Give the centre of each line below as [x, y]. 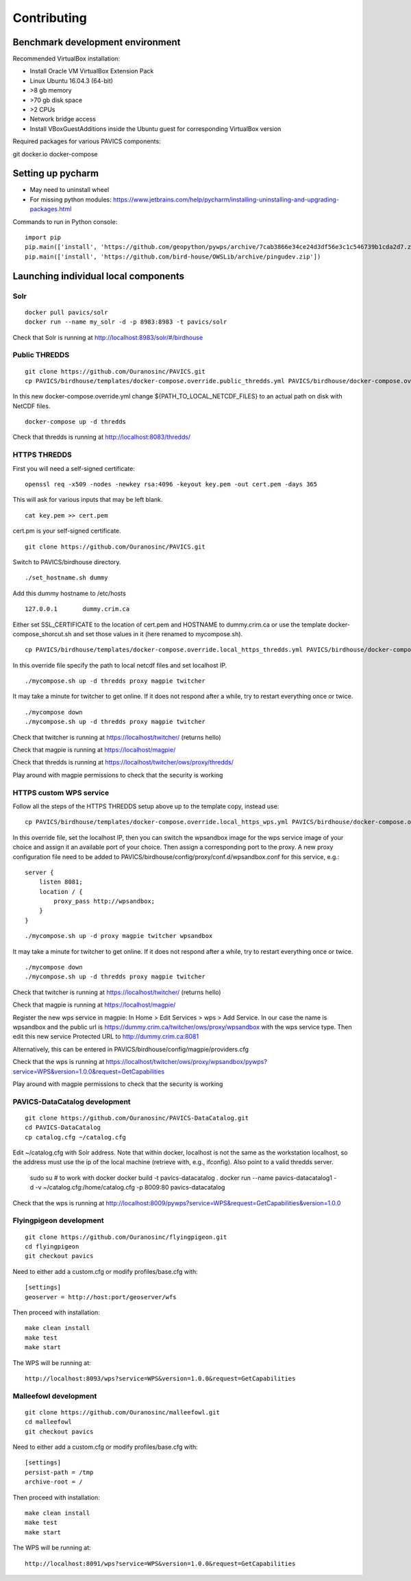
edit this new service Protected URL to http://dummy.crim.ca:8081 [105, 1037]
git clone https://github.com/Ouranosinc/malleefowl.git [123, 1412]
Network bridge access [63, 119]
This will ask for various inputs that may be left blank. [88, 500]
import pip [43, 238]
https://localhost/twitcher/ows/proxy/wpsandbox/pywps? [186, 1062]
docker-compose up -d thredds [76, 422]
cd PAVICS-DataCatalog [63, 1127]
